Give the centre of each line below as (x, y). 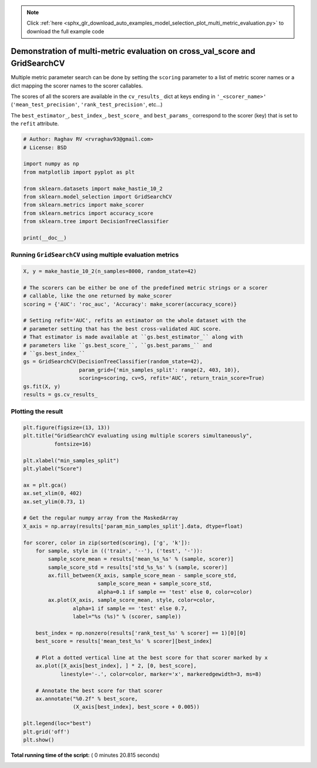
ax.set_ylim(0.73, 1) (54, 501)
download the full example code (65, 31)
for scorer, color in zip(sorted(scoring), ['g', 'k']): (107, 543)
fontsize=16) (73, 444)
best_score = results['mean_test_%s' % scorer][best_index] (124, 641)
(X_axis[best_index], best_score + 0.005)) (136, 707)
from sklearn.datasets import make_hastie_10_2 (93, 188)
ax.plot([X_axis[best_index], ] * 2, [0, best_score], (116, 666)
